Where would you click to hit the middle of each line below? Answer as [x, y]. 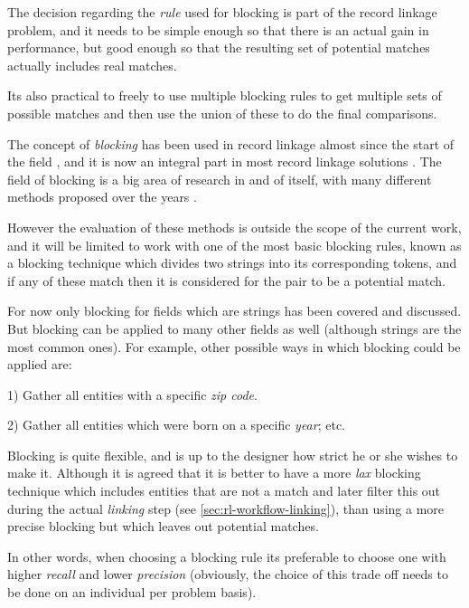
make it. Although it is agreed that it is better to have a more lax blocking [214, 473]
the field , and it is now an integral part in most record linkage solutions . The [225, 161]
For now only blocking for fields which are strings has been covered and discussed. [234, 311]
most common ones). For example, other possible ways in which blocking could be [234, 346]
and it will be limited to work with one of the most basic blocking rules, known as [234, 245]
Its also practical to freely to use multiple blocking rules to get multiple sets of [225, 95]
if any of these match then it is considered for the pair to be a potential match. [226, 280]
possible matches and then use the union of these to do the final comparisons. [222, 113]
